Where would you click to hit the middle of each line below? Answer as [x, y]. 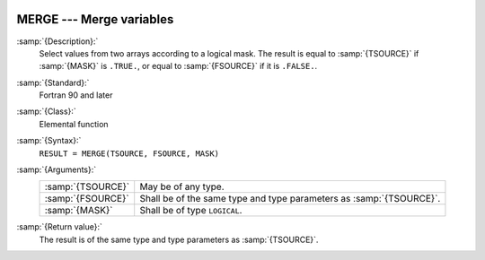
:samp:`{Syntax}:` [49, 141]
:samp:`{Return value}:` [60, 227]
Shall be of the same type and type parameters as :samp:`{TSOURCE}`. [290, 199]
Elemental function [74, 124]
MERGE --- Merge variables [95, 19]
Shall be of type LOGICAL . [191, 211]
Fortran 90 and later [76, 95]
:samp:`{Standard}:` [53, 82]
